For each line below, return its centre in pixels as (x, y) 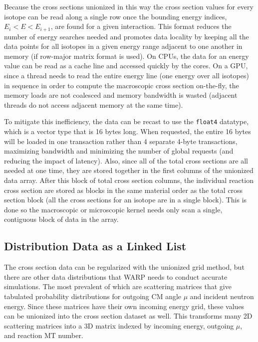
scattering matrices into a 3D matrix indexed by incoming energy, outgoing (119, 325)
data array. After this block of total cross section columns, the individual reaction (129, 180)
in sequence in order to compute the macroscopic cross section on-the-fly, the (122, 85)
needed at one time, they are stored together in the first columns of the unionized (129, 170)
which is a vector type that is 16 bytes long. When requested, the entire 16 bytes (128, 131)
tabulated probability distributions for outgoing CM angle (93, 296)
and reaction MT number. (44, 335)
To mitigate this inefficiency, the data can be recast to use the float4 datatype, (127, 121)
